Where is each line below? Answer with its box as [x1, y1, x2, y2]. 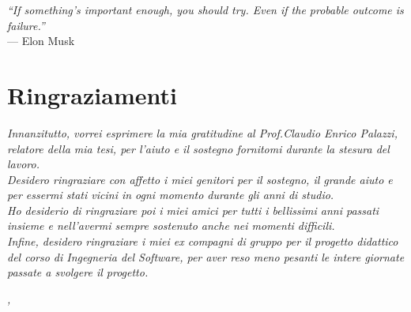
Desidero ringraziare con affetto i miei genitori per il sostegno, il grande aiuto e [7, 171, 393, 187]
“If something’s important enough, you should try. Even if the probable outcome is [7, 2, 404, 17]
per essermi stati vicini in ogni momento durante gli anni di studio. [7, 186, 334, 203]
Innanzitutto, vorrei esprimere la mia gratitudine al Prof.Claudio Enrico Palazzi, [7, 124, 398, 141]
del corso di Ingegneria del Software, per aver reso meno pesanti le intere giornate [7, 248, 405, 265]
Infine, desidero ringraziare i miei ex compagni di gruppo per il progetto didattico [7, 233, 398, 250]
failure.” [7, 17, 45, 33]
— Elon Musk [7, 32, 75, 49]
